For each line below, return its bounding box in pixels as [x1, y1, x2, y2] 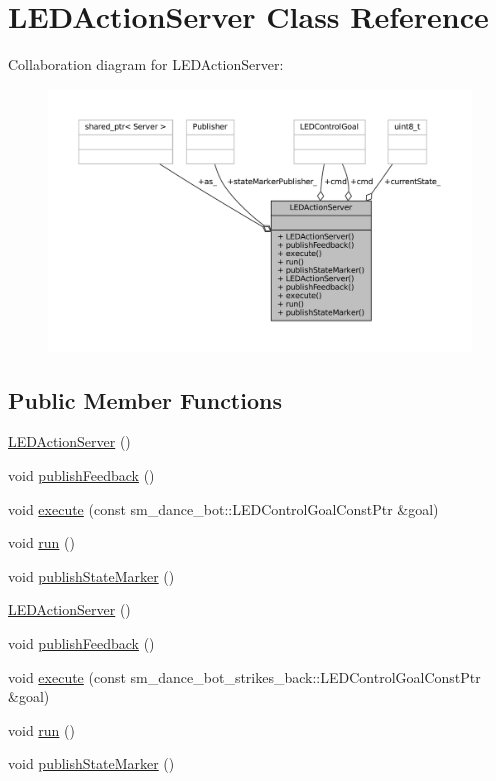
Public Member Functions [8, 384, 282, 415]
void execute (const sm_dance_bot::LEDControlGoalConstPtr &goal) [8, 498, 439, 519]
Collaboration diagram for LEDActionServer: [8, 54, 284, 75]
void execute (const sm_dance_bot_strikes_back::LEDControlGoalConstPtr [8, 666, 481, 687]
